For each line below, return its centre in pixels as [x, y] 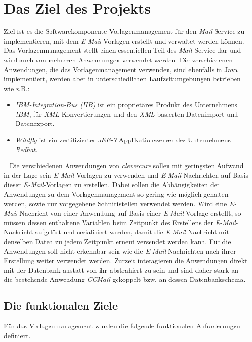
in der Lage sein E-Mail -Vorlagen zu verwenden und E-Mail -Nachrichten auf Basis [126, 175]
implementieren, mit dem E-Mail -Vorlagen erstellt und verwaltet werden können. [124, 40]
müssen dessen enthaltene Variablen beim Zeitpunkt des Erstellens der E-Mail [120, 222]
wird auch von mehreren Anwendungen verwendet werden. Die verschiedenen [118, 59]
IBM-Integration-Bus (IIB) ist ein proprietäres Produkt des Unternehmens [126, 104]
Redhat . [26, 149]
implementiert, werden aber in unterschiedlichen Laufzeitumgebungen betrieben [122, 79]
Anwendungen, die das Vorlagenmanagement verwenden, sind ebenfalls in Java [121, 69]
